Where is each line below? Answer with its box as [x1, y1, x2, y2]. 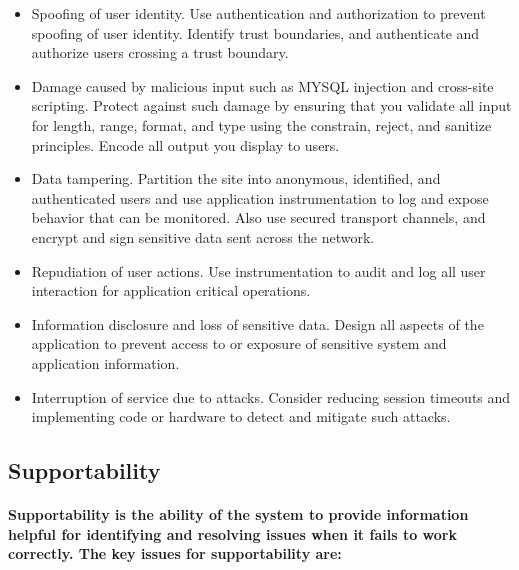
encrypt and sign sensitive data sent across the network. [31, 226, 375, 247]
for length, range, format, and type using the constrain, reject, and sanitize [31, 114, 492, 135]
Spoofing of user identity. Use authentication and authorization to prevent [31, 3, 486, 23]
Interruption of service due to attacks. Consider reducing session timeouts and [31, 386, 511, 407]
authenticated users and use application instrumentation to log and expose [31, 187, 489, 208]
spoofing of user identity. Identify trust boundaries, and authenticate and [31, 22, 480, 43]
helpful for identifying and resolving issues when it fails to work [8, 523, 457, 544]
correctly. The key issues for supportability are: [8, 543, 342, 564]
